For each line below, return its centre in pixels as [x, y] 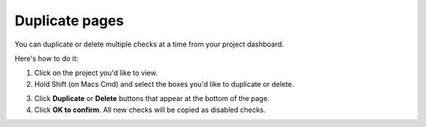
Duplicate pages [69, 21]
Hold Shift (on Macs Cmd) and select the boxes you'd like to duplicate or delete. [164, 84]
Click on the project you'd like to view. [96, 73]
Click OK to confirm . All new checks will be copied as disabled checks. [150, 110]
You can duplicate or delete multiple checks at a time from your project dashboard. [149, 44]
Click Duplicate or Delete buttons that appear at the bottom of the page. [152, 99]
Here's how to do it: [47, 58]
